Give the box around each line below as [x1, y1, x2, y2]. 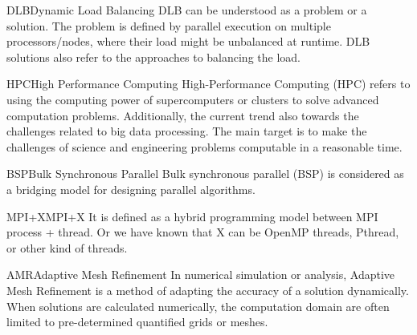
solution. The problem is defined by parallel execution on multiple [6, 17, 331, 34]
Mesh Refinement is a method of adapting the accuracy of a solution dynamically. [6, 281, 409, 298]
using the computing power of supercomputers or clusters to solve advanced [6, 91, 379, 107]
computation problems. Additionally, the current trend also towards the [6, 107, 359, 123]
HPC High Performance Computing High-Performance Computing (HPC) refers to [6, 75, 411, 92]
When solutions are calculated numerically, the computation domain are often [6, 297, 390, 314]
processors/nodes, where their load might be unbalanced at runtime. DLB [6, 33, 370, 50]
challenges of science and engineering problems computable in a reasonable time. [6, 138, 403, 155]
